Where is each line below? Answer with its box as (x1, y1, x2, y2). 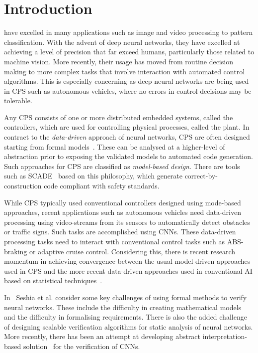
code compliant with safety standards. (44, 180, 160, 191)
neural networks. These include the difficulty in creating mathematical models (4, 302, 242, 312)
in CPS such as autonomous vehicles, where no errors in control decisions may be (4, 85, 252, 96)
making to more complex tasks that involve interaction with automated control (4, 66, 245, 76)
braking (4, 246, 27, 256)
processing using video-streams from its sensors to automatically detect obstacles (4, 216, 250, 227)
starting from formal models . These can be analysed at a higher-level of (4, 141, 225, 152)
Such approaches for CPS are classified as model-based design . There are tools (4, 161, 240, 171)
